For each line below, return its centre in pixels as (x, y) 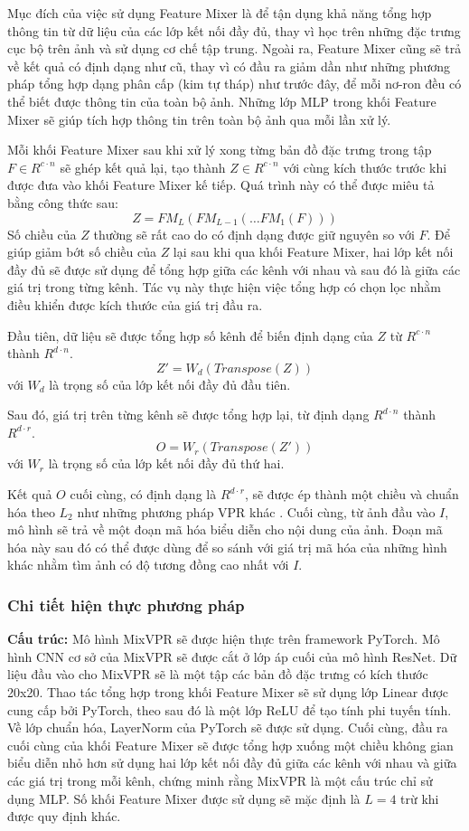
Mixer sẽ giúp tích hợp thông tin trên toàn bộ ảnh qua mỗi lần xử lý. (199, 119)
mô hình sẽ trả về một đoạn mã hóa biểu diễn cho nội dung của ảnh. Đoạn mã (225, 529)
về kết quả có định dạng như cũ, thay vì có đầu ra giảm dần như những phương (229, 66)
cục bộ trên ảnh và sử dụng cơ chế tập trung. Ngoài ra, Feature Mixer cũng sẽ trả (234, 48)
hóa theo (31, 511)
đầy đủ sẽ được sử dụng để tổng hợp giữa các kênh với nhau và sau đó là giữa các (234, 269)
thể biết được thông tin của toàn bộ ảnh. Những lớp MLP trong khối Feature (222, 101)
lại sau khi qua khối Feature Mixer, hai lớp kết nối (313, 252)
